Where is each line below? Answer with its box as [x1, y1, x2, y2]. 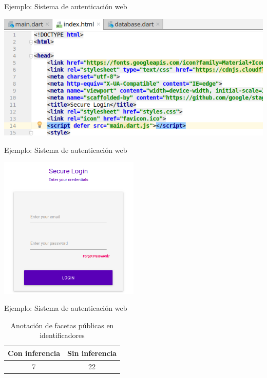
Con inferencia [8, 347, 61, 358]
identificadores [40, 330, 85, 341]
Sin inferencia [67, 347, 117, 358]
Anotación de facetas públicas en [10, 320, 114, 330]
